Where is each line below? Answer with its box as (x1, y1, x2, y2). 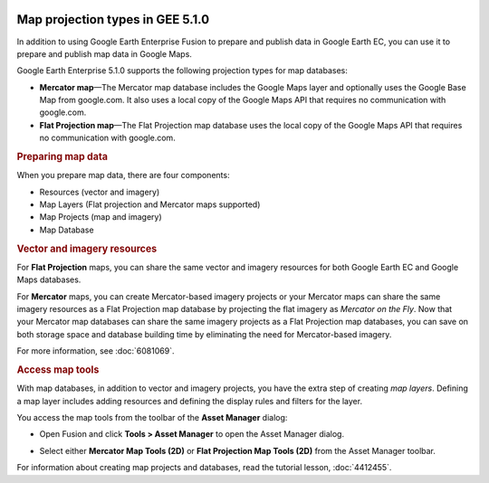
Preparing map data (16, 150, 109, 163)
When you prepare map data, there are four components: (16, 170, 230, 181)
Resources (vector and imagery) (39, 186, 160, 197)
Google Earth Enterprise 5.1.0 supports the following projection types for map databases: (16, 65, 348, 76)
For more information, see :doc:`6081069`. (16, 346, 175, 356)
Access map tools (16, 364, 100, 376)
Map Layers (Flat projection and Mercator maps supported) (39, 199, 261, 210)
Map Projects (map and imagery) (39, 212, 162, 223)
